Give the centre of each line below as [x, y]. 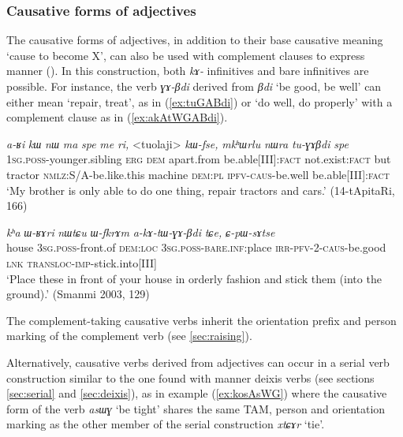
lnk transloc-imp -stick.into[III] [82, 262]
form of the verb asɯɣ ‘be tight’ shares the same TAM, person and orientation [196, 408]
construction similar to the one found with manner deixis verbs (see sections [190, 377]
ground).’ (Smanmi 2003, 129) [78, 294]
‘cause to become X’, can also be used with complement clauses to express [186, 55]
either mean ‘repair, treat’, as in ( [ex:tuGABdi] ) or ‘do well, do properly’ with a [200, 101]
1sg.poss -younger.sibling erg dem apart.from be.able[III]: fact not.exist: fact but [199, 159]
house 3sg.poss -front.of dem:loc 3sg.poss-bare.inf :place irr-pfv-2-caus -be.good [196, 247]
